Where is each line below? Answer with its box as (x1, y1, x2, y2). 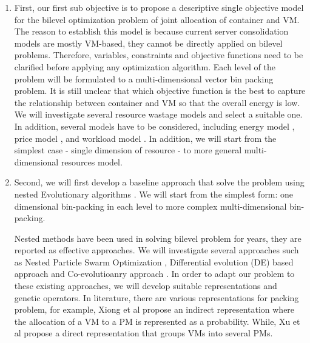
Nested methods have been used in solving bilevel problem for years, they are (14, 231, 302, 244)
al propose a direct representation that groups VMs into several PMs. (14, 327, 273, 339)
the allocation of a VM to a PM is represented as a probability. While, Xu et (14, 315, 300, 327)
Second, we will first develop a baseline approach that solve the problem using (14, 176, 305, 188)
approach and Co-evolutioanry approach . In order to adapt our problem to (14, 267, 295, 280)
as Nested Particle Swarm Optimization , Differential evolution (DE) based (14, 255, 294, 268)
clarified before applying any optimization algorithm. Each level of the (14, 60, 275, 73)
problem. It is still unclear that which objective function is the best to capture (14, 84, 306, 97)
